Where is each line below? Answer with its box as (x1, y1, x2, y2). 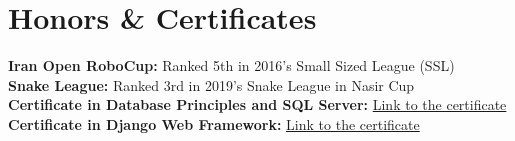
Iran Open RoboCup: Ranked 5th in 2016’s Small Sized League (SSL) (8, 55, 455, 76)
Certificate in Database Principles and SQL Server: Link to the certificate (8, 94, 507, 115)
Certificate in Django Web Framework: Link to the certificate (8, 113, 420, 134)
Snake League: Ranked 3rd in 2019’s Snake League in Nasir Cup (8, 74, 415, 95)
